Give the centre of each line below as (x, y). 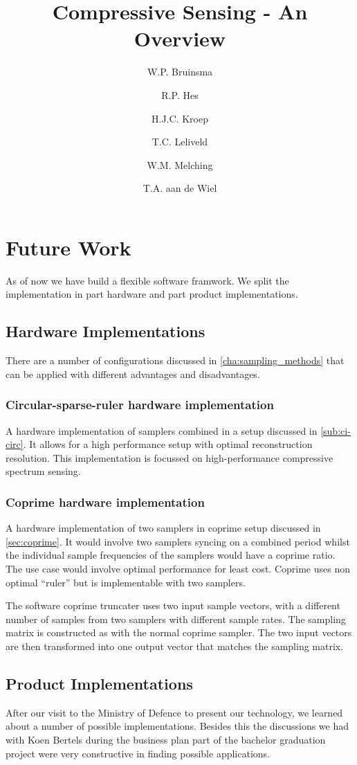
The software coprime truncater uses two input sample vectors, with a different (173, 605)
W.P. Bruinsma (180, 72)
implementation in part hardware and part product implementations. (152, 294)
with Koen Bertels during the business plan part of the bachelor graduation (166, 739)
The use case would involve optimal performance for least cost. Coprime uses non (178, 568)
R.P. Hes (180, 94)
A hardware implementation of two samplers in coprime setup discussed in (163, 528)
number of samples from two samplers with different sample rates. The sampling (176, 619)
